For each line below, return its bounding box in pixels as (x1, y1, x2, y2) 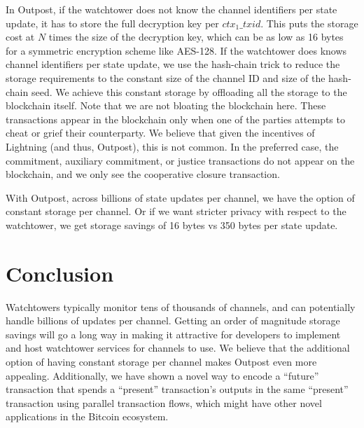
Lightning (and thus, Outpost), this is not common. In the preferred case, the (6, 139, 339, 153)
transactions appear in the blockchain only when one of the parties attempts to (6, 111, 345, 126)
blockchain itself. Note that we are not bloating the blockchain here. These (6, 98, 326, 113)
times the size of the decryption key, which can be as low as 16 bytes (48, 29, 344, 44)
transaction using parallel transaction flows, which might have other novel (6, 395, 322, 410)
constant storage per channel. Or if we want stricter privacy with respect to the (6, 204, 346, 219)
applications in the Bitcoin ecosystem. (6, 409, 169, 424)
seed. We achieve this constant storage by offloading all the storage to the (31, 84, 347, 99)
